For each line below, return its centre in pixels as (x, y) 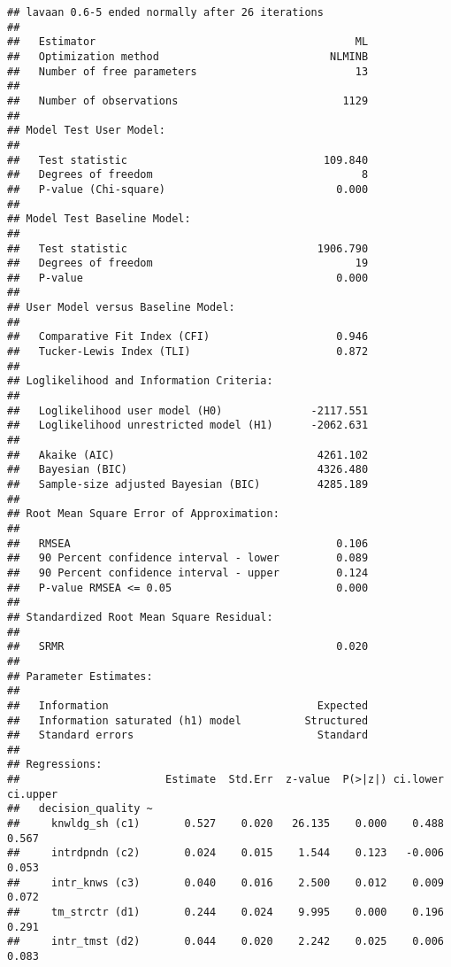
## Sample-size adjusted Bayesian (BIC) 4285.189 (188, 484)
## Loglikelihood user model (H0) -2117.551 (188, 410)
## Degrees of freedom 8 (188, 175)
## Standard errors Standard (188, 735)
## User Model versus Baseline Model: (121, 308)
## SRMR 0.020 (188, 647)
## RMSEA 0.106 (188, 543)
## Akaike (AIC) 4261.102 (188, 455)
